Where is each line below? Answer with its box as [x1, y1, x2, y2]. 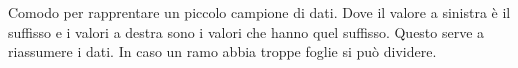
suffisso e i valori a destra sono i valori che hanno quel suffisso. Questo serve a [8, 21, 485, 42]
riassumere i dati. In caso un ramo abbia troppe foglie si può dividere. [8, 41, 437, 62]
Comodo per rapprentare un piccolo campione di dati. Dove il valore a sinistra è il [8, 2, 511, 22]
